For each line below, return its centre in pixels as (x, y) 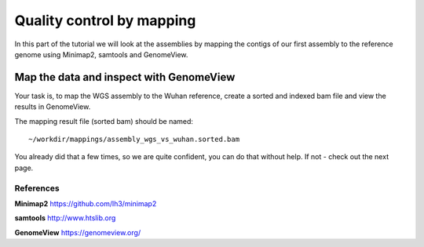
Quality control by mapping (105, 20)
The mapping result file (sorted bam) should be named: (104, 121)
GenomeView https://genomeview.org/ (78, 232)
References (37, 188)
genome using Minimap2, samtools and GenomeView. (101, 54)
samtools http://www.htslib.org (65, 218)
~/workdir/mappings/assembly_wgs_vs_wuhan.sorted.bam (134, 140)
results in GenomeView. (53, 107)
